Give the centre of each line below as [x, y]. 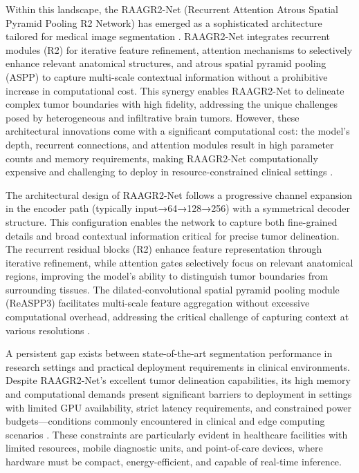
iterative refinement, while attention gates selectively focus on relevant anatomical [179, 262]
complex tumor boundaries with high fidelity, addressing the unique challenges [172, 104]
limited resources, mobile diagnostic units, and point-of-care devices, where [164, 448]
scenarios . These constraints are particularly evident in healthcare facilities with [177, 434]
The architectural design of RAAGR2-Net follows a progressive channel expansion [179, 194]
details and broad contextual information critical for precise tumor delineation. [173, 235]
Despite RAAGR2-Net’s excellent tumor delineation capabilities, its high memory [178, 380]
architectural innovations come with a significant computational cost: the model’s [178, 131]
